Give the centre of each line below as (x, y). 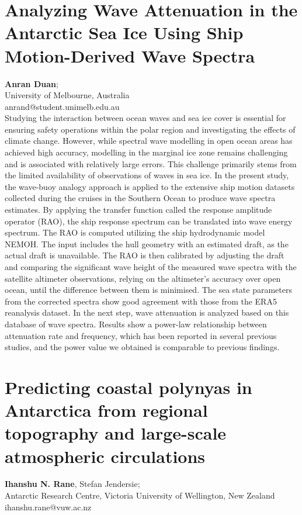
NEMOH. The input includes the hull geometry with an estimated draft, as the (147, 243)
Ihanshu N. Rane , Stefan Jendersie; (72, 484)
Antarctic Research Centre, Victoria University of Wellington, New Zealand (140, 495)
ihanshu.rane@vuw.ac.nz (48, 507)
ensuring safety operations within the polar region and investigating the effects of (150, 129)
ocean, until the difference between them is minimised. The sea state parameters (148, 290)
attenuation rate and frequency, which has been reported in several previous (141, 335)
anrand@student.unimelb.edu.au (62, 106)
